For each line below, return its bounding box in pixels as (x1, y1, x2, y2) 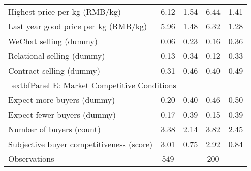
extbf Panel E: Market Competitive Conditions (12, 79, 176, 91)
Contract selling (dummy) (8, 64, 101, 76)
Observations (8, 153, 54, 164)
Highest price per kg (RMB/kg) (8, 6, 121, 17)
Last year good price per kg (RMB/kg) (8, 20, 147, 32)
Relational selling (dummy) (8, 50, 105, 61)
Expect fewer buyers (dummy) (8, 109, 116, 120)
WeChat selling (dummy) (8, 35, 98, 47)
